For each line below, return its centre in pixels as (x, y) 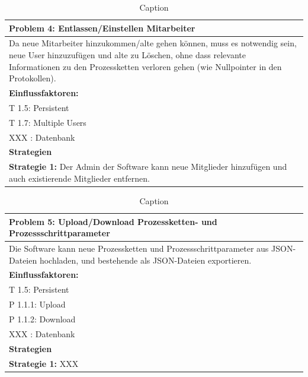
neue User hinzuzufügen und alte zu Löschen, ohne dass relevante (127, 55)
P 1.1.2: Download (42, 319)
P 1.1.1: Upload (37, 304)
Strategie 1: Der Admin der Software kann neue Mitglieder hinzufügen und (148, 167)
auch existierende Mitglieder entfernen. (79, 178)
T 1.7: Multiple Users (48, 122)
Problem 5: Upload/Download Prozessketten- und (113, 221)
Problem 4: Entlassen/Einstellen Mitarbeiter (102, 28)
